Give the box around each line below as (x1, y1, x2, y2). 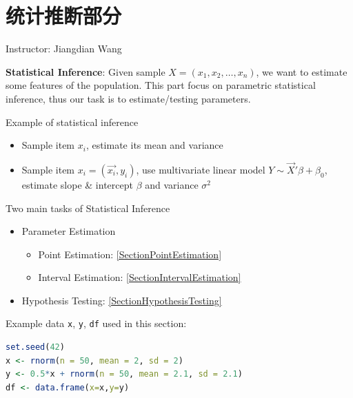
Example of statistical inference (6, 114, 139, 129)
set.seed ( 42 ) (6, 342, 65, 353)
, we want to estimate (256, 64, 347, 78)
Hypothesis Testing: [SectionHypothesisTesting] (21, 293, 222, 307)
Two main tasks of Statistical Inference (6, 200, 170, 215)
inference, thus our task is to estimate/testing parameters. (6, 91, 251, 105)
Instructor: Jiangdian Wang (6, 41, 122, 56)
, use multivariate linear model (136, 162, 265, 176)
